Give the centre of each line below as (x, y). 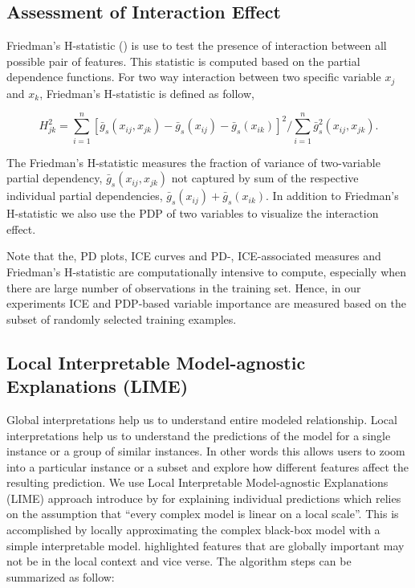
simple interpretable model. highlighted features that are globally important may (205, 545)
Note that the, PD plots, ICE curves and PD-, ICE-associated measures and (194, 256)
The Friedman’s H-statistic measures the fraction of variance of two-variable (193, 162)
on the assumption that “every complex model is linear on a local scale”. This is (203, 514)
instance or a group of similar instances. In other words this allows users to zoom (206, 451)
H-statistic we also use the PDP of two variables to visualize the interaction (193, 213)
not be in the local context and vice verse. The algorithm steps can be (179, 561)
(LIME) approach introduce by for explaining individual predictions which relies (204, 498)
